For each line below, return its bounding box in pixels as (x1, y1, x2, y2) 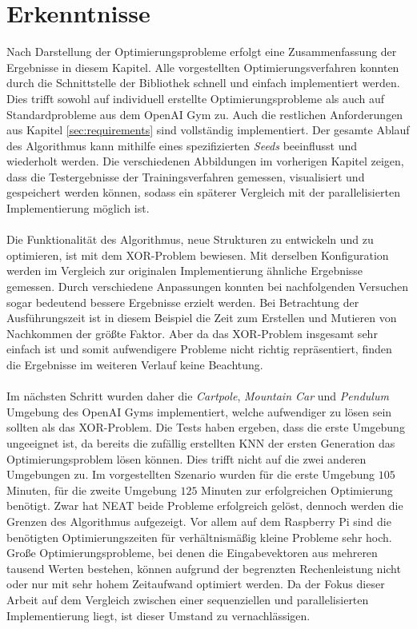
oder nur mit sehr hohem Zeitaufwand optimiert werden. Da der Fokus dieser (6, 575, 385, 592)
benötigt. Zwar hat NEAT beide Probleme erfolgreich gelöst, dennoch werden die (6, 497, 403, 514)
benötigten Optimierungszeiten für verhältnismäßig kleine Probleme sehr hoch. (6, 528, 392, 545)
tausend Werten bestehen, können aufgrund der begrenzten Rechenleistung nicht (6, 559, 401, 576)
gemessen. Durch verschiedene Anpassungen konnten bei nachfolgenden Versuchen (6, 278, 409, 295)
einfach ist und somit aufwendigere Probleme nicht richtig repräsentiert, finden (6, 340, 392, 357)
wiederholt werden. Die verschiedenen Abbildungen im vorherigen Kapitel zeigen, (6, 153, 404, 169)
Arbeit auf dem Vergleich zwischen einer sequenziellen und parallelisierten (6, 591, 369, 607)
